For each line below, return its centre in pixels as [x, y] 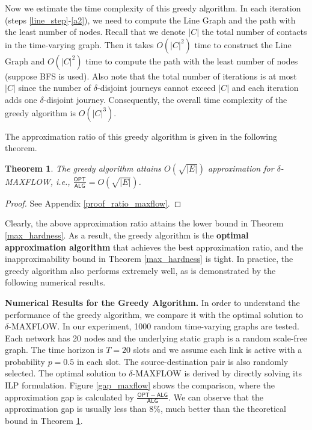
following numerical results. [55, 282]
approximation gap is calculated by [69, 397]
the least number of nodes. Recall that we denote [95, 32]
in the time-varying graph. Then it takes [79, 44]
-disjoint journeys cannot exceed [157, 88]
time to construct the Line [243, 44]
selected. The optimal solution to [66, 373]
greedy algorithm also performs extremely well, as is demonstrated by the [140, 270]
